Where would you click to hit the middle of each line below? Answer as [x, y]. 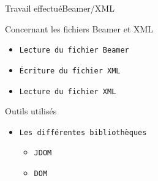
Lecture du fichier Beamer [74, 50]
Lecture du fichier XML [68, 91]
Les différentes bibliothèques [83, 132]
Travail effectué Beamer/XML [60, 8]
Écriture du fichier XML [70, 71]
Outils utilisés [31, 111]
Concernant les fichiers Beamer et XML [79, 28]
